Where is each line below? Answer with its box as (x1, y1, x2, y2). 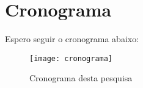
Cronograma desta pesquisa (29, 71, 133, 84)
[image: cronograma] (29, 54, 113, 63)
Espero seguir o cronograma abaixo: (5, 32, 139, 45)
